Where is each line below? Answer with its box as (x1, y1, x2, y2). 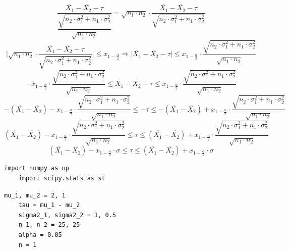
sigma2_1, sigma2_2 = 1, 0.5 (18, 211, 116, 219)
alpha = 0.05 (18, 231, 62, 239)
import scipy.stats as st (18, 175, 105, 182)
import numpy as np (4, 165, 69, 172)
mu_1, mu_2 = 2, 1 (4, 191, 66, 199)
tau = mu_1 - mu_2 (18, 202, 80, 209)
